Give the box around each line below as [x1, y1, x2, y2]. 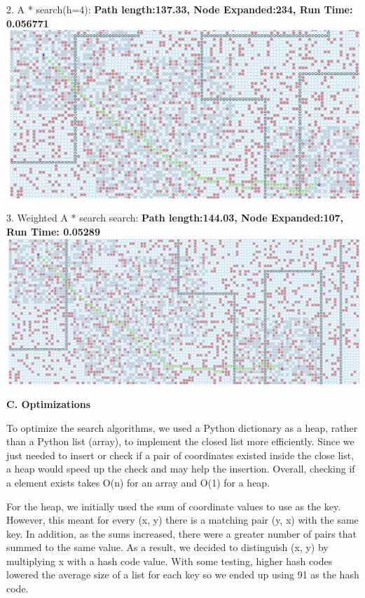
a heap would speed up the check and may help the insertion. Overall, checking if [6, 461, 355, 476]
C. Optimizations [6, 396, 91, 411]
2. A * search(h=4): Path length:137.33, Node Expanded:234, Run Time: [6, 2, 353, 16]
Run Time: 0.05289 [6, 224, 100, 239]
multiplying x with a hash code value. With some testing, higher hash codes [6, 553, 333, 568]
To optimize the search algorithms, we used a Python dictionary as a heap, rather [6, 420, 358, 435]
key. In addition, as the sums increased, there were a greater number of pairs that [6, 526, 357, 541]
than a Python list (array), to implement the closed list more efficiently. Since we [6, 434, 354, 449]
